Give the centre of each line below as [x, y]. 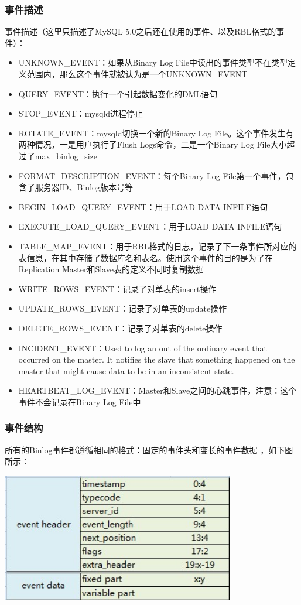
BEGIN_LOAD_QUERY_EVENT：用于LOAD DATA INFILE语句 [143, 206]
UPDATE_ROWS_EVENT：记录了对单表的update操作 [123, 308]
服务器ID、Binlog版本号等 [84, 187]
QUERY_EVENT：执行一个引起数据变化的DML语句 [118, 93]
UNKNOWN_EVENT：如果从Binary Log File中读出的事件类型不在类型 [153, 62]
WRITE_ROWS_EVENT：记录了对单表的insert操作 [117, 288]
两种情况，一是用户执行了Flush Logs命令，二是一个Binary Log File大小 [153, 144]
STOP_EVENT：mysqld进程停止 [81, 113]
